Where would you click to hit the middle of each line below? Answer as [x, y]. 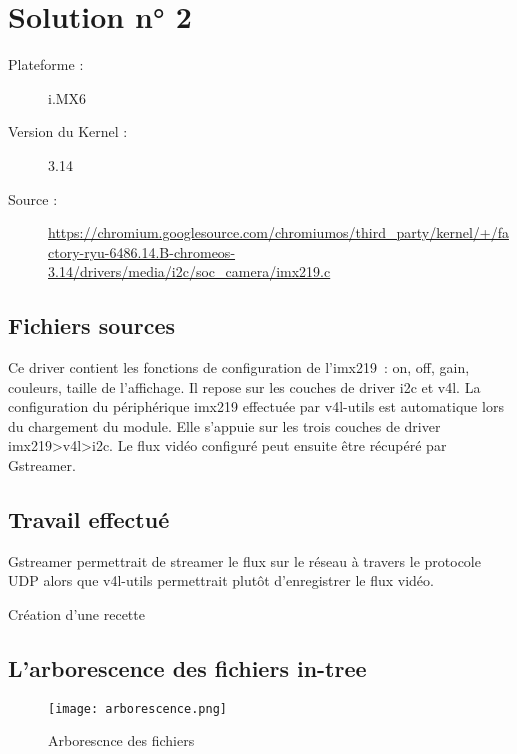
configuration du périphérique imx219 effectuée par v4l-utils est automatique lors [256, 406]
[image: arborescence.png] [137, 708]
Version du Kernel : [68, 131]
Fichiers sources [91, 325]
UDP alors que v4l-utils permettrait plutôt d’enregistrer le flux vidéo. [221, 580]
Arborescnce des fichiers [121, 740]
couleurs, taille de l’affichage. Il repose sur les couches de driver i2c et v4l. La [244, 386]
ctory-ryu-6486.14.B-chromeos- [142, 251]
